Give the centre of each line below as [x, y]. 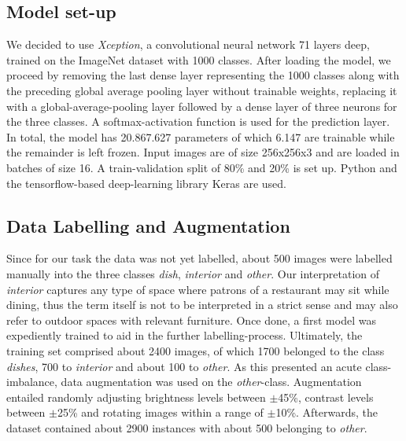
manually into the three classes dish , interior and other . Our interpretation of [193, 273]
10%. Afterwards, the [327, 412]
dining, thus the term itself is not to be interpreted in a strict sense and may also [202, 305]
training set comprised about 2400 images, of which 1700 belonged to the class [196, 350]
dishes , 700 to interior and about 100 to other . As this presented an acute [184, 366]
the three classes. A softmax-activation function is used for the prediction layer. [198, 121]
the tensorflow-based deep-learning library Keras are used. [146, 183]
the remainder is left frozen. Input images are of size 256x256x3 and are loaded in [203, 152]
